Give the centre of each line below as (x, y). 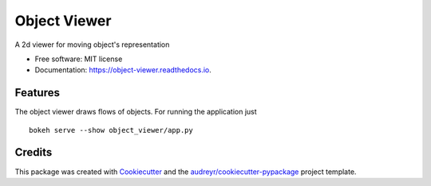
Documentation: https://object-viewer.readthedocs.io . (123, 70)
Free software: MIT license (79, 59)
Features (37, 93)
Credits (34, 152)
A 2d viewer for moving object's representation (92, 45)
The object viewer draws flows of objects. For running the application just (136, 112)
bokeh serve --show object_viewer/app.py (111, 130)
